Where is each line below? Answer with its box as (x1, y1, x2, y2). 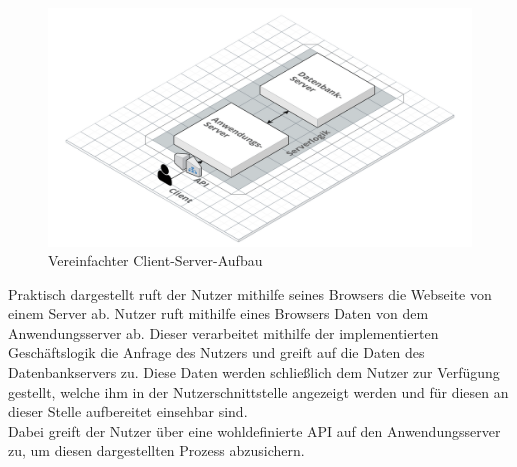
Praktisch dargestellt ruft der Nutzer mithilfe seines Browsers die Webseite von (8, 283, 492, 304)
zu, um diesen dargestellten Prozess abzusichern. (8, 440, 305, 461)
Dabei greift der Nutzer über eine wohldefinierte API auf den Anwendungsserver (8, 420, 501, 441)
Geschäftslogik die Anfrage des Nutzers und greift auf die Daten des (8, 342, 425, 363)
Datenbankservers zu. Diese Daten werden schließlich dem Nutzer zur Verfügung (8, 362, 500, 383)
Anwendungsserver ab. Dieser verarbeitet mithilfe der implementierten (8, 322, 439, 343)
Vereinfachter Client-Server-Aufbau (48, 250, 263, 271)
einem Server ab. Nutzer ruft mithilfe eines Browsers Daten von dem (8, 303, 429, 324)
